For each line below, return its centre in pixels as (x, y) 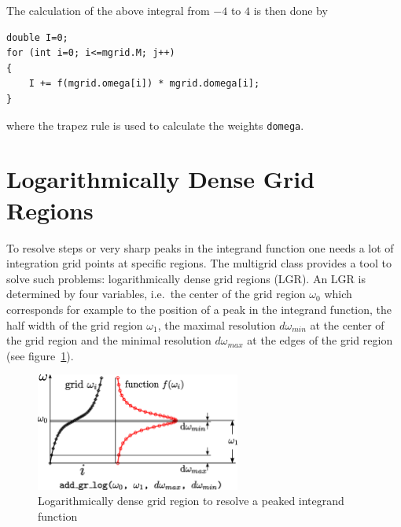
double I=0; (37, 37)
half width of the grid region (75, 324)
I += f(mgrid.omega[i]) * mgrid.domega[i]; (144, 84)
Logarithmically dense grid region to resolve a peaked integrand (191, 501)
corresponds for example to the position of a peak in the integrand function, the (199, 309)
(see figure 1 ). (40, 355)
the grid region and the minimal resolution (109, 340)
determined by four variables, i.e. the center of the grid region (156, 294)
